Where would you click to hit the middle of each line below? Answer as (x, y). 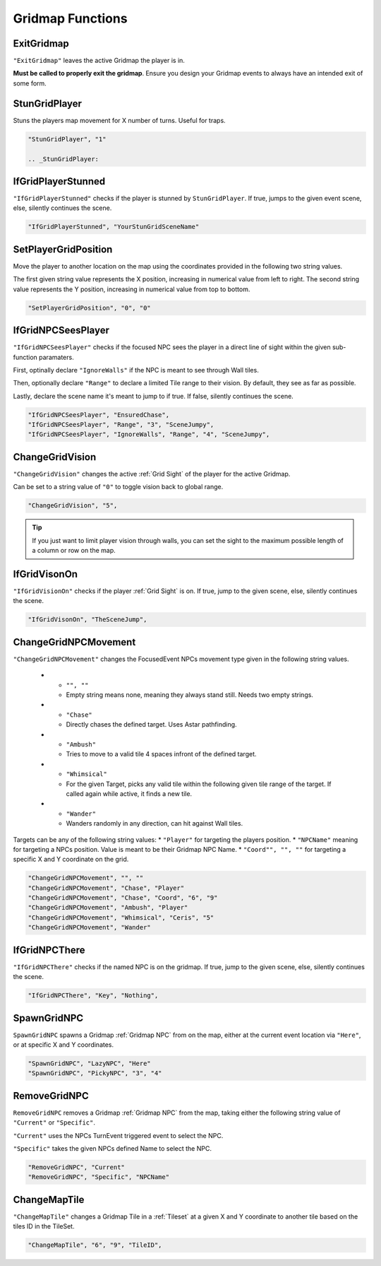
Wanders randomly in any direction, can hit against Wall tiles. (155, 824)
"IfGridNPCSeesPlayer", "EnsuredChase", (98, 415)
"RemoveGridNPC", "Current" (76, 1167)
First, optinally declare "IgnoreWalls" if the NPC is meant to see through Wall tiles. (136, 370)
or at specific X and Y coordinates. (64, 1045)
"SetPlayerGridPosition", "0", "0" (89, 308)
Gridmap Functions (70, 18)
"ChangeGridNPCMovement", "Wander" (89, 927)
